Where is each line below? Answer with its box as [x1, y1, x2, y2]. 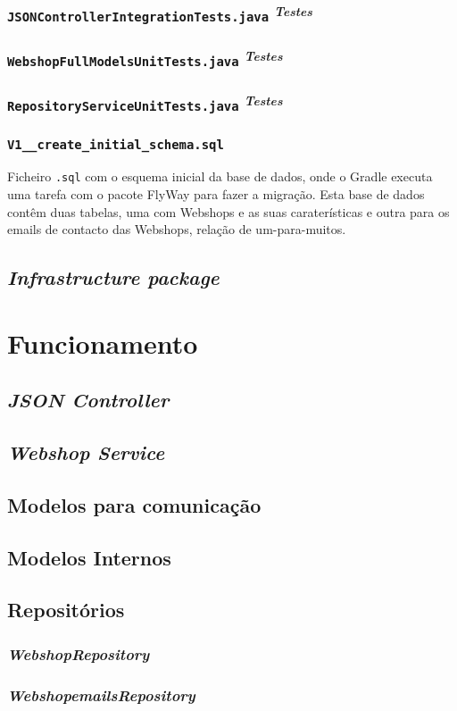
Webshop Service [7, 439, 165, 466]
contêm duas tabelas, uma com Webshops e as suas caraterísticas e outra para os [7, 202, 450, 221]
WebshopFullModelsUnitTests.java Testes [7, 46, 283, 70]
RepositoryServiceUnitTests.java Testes [7, 90, 283, 114]
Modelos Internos [7, 543, 171, 571]
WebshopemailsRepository [7, 683, 195, 706]
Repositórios [7, 596, 125, 623]
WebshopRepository [7, 642, 150, 665]
